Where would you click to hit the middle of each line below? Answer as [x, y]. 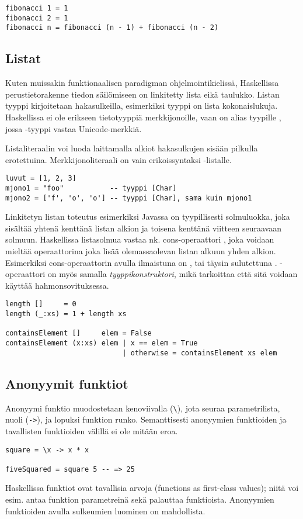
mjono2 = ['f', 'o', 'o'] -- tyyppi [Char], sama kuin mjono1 [129, 198]
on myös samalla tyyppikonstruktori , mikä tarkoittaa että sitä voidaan [173, 274]
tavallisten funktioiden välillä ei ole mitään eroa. [92, 430]
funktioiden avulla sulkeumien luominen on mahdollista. [105, 511]
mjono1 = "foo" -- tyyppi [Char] [91, 188]
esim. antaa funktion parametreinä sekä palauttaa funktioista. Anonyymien [140, 499]
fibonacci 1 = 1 [37, 8]
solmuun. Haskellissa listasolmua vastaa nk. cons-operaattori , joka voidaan [140, 239]
